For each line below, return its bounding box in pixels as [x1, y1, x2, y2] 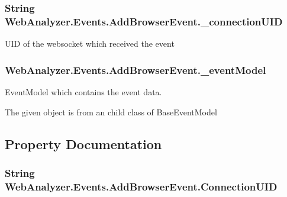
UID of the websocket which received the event [5, 37, 175, 50]
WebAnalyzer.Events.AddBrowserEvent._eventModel [5, 62, 266, 77]
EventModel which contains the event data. [5, 85, 162, 98]
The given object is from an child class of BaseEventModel [5, 105, 217, 118]
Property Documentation [5, 134, 162, 153]
